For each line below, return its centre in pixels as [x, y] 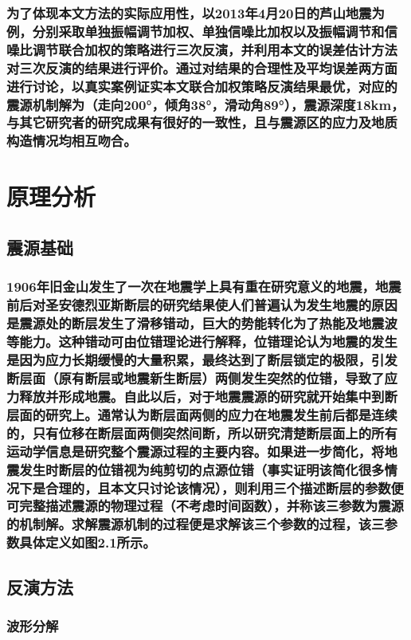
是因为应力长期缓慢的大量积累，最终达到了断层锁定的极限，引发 [202, 360]
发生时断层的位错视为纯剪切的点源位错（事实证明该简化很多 [202, 469]
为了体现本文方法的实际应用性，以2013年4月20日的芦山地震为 [196, 12]
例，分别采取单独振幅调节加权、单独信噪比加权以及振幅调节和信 [202, 31]
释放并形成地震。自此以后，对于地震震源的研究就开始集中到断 [208, 396]
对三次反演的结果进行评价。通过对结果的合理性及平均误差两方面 [202, 67]
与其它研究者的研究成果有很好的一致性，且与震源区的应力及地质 [202, 122]
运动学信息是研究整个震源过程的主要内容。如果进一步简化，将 [196, 451]
